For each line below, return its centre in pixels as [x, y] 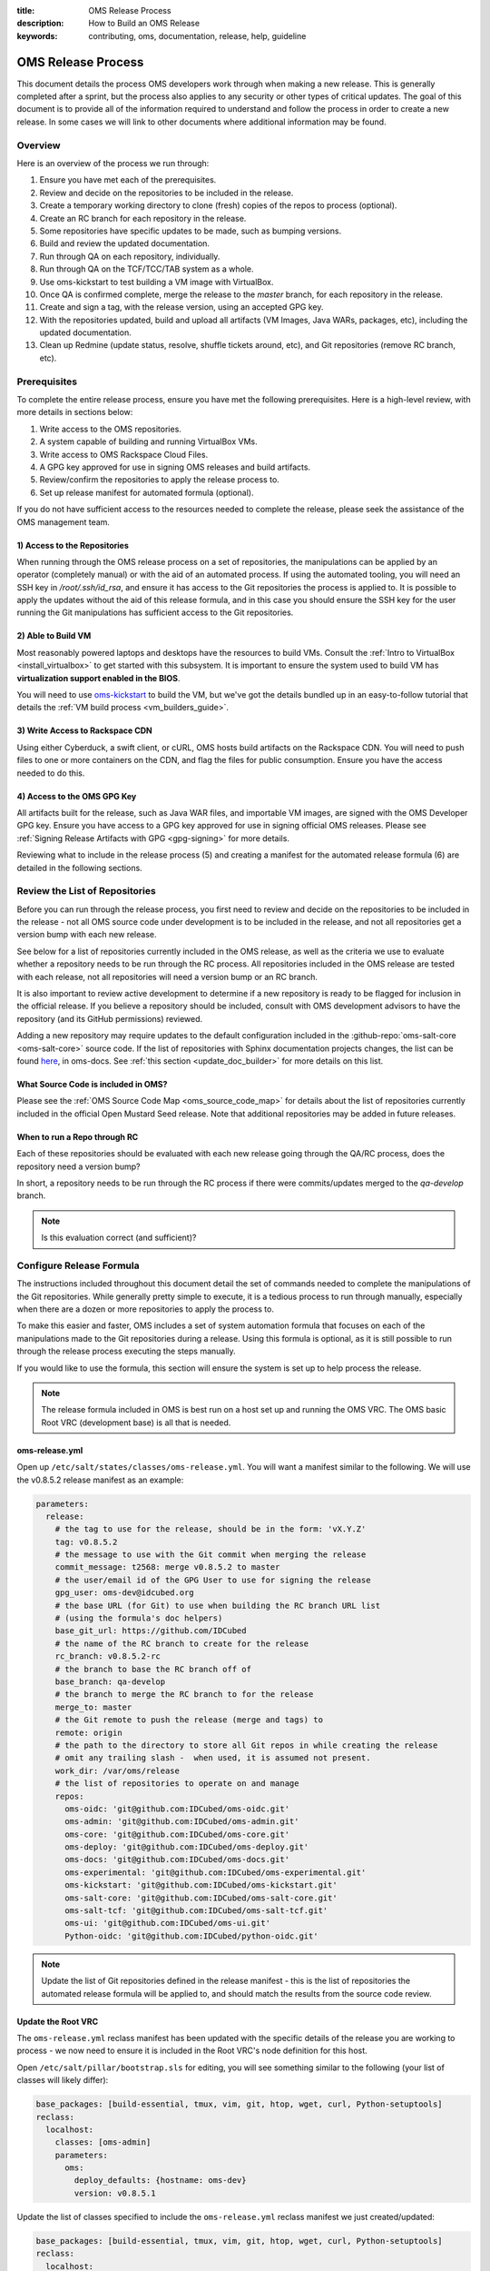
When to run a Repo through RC [78, 1136]
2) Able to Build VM [54, 636]
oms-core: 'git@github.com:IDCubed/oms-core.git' [177, 1834]
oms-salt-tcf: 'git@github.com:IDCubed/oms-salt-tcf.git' [196, 1911]
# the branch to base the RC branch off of [153, 1669]
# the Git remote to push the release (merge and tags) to [189, 1720]
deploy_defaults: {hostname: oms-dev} [160, 2181]
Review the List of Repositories [86, 891]
